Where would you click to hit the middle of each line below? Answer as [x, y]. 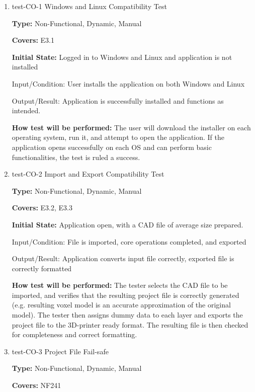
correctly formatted [42, 268]
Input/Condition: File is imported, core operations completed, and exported [129, 241]
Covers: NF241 [36, 385]
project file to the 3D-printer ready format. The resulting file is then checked [130, 324]
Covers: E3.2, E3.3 [42, 208]
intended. [26, 110]
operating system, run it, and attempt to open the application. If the [118, 137]
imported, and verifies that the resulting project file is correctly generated [125, 295]
